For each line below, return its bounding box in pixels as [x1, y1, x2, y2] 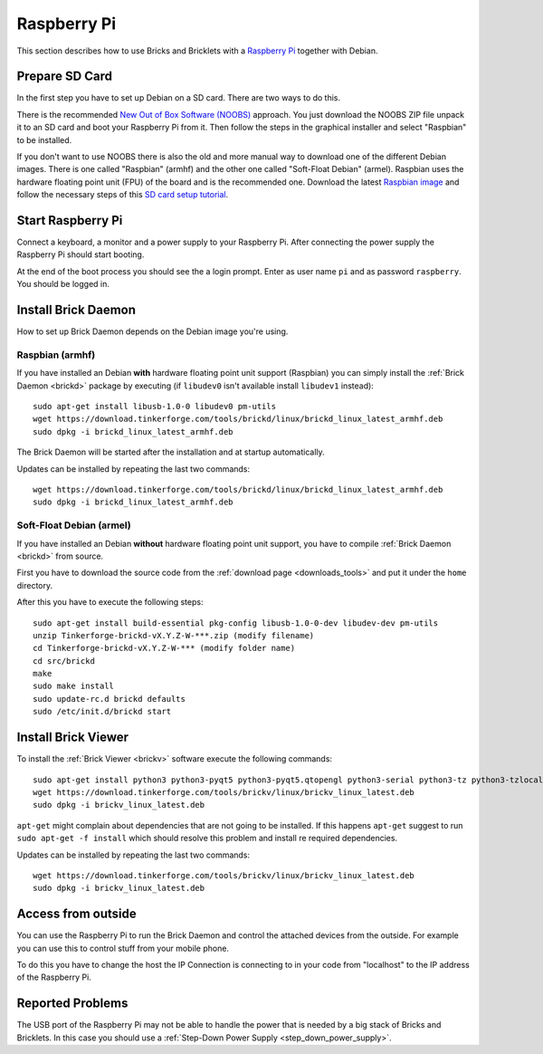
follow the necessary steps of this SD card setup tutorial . [16, 189, 229, 200]
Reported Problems [16, 996, 129, 1011]
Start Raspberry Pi [16, 213, 123, 228]
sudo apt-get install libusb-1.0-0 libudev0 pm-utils [33, 401, 276, 412]
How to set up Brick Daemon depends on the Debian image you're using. [16, 326, 289, 337]
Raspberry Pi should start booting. [16, 249, 145, 260]
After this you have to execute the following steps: [16, 597, 204, 608]
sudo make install [33, 681, 115, 692]
